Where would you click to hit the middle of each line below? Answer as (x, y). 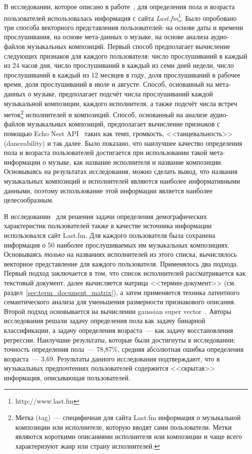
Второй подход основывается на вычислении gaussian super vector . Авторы (118, 311)
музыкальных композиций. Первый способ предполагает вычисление (129, 46)
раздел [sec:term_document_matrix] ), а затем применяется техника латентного (122, 292)
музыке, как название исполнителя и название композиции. (135, 162)
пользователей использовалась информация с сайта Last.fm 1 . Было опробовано (120, 17)
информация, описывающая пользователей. (67, 377)
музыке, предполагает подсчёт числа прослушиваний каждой (123, 94)
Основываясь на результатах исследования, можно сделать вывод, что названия (121, 171)
